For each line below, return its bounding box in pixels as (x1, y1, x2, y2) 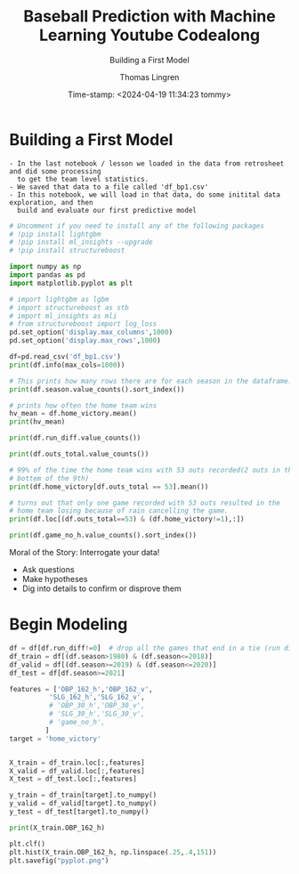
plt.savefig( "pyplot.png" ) (9, 856, 109, 865)
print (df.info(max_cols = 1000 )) (9, 360, 125, 369)
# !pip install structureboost (9, 247, 125, 255)
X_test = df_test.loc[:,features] (9, 774, 138, 784)
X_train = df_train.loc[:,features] (9, 758, 145, 767)
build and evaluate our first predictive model (17, 206, 198, 214)
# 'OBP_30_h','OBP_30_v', (48, 701, 145, 710)
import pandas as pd (9, 271, 86, 279)
